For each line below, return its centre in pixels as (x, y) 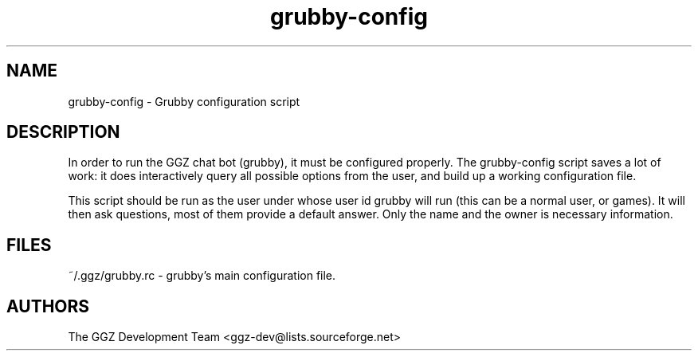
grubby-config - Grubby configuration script (184, 101)
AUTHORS (48, 306)
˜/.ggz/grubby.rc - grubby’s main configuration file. (202, 276)
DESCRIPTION (63, 132)
